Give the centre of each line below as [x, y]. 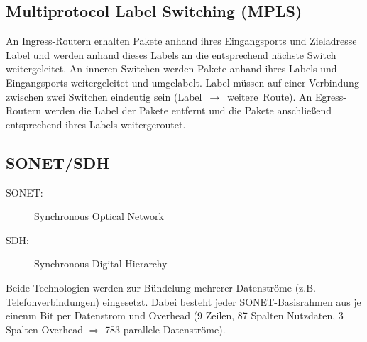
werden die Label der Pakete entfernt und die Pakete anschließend [188, 110]
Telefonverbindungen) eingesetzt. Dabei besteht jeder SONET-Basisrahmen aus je [183, 301]
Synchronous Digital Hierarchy [101, 264]
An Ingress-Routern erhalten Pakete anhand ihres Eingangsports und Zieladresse [181, 41]
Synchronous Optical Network [99, 216]
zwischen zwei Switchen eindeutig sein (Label [104, 96]
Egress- [331, 96]
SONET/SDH [58, 162]
